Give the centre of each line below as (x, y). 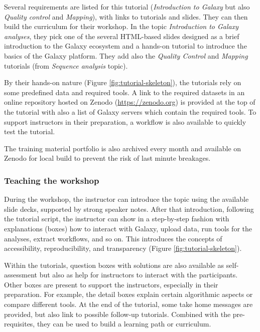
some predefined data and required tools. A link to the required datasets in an (124, 92)
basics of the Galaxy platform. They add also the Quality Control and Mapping (126, 55)
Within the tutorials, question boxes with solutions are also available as (114, 265)
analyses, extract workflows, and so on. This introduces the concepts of (113, 238)
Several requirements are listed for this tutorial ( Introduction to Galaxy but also (127, 7)
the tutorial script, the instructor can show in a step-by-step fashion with (117, 219)
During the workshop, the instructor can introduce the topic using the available (126, 199)
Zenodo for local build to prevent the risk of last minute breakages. (107, 158)
